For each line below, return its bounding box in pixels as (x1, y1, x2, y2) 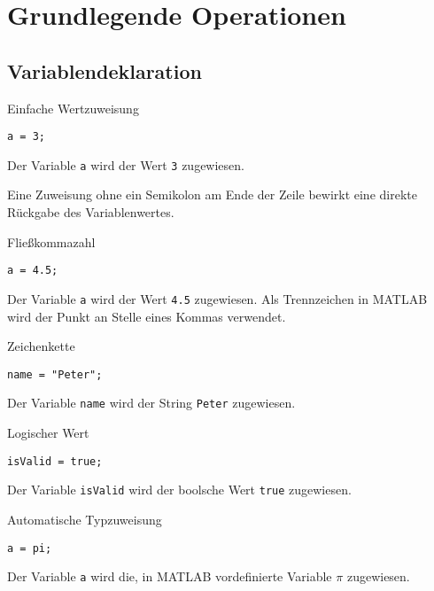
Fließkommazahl (7, 232, 96, 251)
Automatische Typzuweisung (7, 509, 162, 528)
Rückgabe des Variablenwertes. (7, 203, 174, 222)
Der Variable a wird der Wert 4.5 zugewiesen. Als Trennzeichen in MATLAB (7, 289, 428, 307)
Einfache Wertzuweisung (7, 98, 139, 117)
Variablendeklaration (7, 57, 202, 84)
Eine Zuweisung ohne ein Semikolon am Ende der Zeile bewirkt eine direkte (7, 185, 417, 204)
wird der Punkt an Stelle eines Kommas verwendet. (7, 307, 286, 325)
